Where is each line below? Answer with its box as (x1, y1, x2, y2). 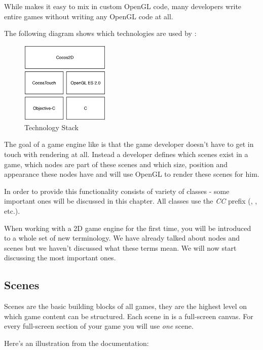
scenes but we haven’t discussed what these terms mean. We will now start (4, 242, 237, 253)
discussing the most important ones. (4, 252, 116, 263)
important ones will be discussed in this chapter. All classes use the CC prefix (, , (4, 196, 257, 206)
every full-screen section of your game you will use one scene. (4, 321, 194, 331)
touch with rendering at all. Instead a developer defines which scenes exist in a (4, 148, 248, 159)
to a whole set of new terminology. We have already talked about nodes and (4, 232, 240, 243)
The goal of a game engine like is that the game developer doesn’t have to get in (4, 139, 254, 149)
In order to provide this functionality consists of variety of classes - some (4, 185, 230, 196)
